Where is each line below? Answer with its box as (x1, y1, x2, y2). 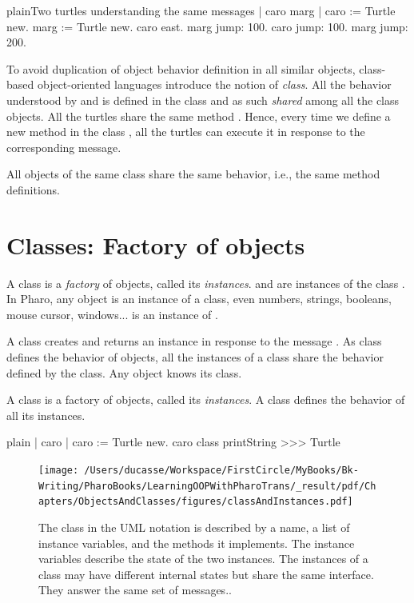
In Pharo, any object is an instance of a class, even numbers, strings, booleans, (6, 290, 392, 307)
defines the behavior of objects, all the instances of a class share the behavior (6, 349, 384, 365)
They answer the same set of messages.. (38, 581, 232, 598)
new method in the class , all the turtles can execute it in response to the (6, 123, 365, 140)
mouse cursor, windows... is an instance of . (6, 305, 218, 322)
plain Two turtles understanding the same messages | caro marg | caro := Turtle (6, 2, 396, 18)
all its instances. (6, 406, 86, 423)
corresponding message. (6, 138, 121, 155)
